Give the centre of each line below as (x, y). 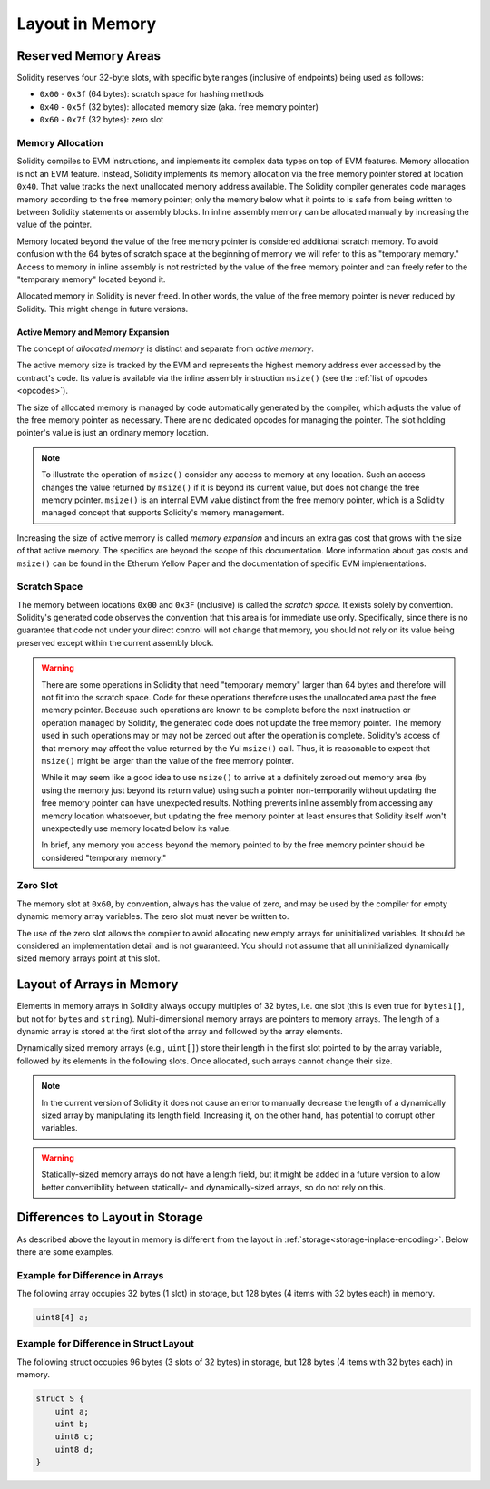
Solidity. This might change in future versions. (103, 309)
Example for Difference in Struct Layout (106, 1344)
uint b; (72, 1424)
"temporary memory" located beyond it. (91, 279)
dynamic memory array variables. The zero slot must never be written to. (153, 916)
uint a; (72, 1411)
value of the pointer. (54, 225)
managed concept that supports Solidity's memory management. (163, 513)
